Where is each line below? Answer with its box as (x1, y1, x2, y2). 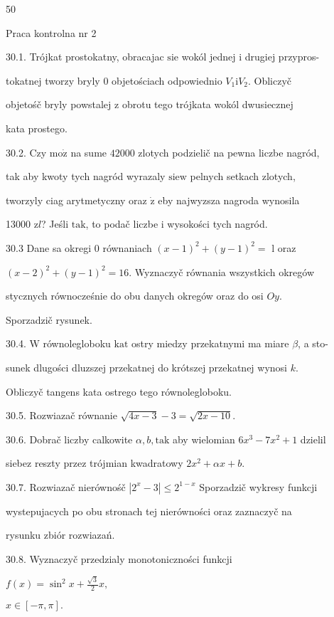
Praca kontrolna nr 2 (6, 25, 97, 40)
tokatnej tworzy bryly (6, 73, 100, 88)
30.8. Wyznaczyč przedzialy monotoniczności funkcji (6, 552, 232, 566)
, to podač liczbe (85, 216, 158, 231)
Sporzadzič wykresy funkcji (199, 479, 318, 494)
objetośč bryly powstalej (6, 97, 112, 112)
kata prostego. (6, 120, 68, 135)
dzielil (300, 431, 326, 446)
